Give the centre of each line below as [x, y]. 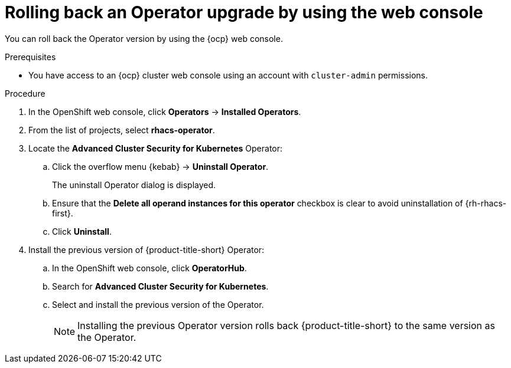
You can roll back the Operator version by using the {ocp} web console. [144, 38]
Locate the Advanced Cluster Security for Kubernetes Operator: [156, 148]
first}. [63, 213]
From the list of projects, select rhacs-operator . [122, 130]
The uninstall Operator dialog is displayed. [134, 185]
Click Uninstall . [82, 231]
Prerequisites [30, 57]
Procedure [25, 93]
